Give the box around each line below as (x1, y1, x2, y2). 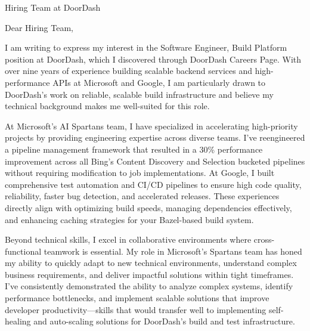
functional (5, 245, 42, 257)
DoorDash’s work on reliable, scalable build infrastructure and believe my (5, 88, 274, 100)
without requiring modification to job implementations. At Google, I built (5, 166, 275, 179)
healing (5, 315, 31, 327)
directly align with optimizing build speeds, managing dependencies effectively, (5, 201, 292, 214)
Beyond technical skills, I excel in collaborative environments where (5, 233, 252, 246)
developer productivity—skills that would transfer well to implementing (5, 303, 266, 315)
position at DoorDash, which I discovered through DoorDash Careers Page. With (5, 52, 302, 65)
